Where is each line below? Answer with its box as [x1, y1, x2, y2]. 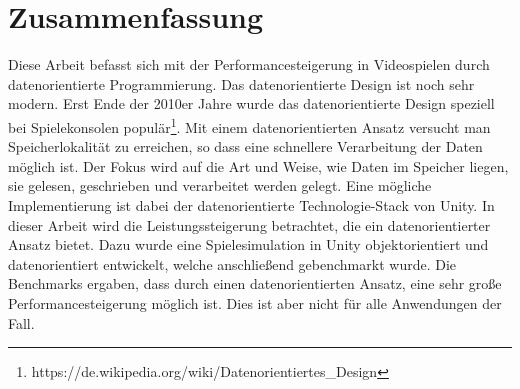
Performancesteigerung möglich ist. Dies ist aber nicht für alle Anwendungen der [8, 292, 502, 313]
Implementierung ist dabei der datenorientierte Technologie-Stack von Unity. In [8, 194, 495, 215]
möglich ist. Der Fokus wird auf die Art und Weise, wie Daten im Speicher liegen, [8, 155, 509, 176]
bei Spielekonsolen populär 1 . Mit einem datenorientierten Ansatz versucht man [8, 113, 491, 137]
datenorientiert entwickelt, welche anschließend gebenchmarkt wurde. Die [8, 253, 457, 274]
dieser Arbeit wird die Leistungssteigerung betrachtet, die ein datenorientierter [8, 214, 491, 235]
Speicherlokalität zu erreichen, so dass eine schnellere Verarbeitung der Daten [8, 136, 483, 157]
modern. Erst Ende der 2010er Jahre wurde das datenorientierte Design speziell [8, 93, 495, 114]
